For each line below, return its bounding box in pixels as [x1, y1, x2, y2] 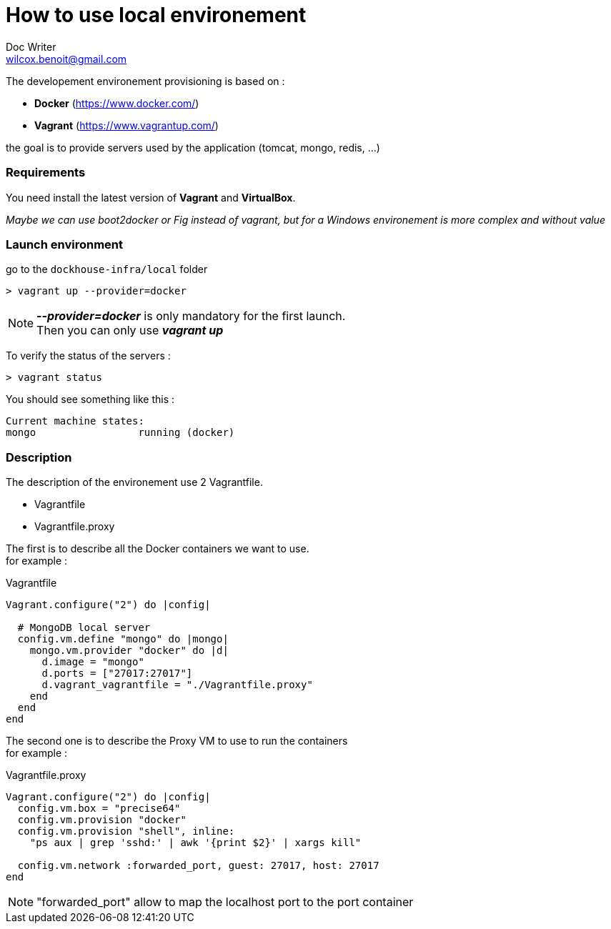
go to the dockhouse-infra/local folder [6, 263, 208, 276]
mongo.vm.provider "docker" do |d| [29, 645, 229, 656]
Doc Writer [6, 40, 56, 53]
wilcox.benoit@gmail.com [6, 52, 127, 65]
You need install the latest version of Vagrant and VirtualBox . [6, 191, 296, 204]
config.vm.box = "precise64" [17, 803, 181, 814]
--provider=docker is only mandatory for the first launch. [36, 309, 346, 324]
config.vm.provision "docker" [17, 814, 187, 825]
